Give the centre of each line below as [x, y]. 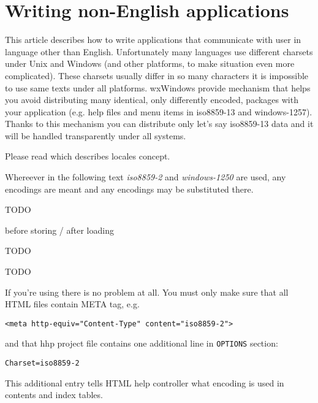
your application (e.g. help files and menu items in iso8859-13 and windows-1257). [159, 111]
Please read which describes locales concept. [88, 156]
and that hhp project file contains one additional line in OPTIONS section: [142, 343]
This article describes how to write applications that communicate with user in [153, 40]
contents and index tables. [54, 395]
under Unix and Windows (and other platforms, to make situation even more [150, 63]
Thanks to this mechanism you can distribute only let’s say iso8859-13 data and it [159, 124]
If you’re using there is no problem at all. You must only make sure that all [147, 292]
